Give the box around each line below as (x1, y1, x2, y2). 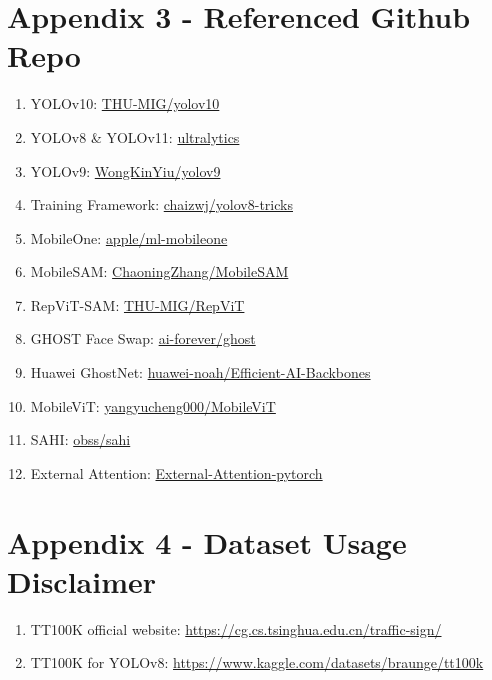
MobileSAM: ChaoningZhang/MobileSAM (30, 261, 289, 282)
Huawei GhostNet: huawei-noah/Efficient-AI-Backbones (30, 362, 371, 383)
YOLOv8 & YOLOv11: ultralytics (30, 126, 240, 147)
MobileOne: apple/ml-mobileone (30, 227, 228, 248)
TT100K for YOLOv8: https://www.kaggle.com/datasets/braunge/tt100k (30, 652, 484, 673)
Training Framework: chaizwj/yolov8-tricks (30, 194, 293, 215)
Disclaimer (7, 560, 157, 601)
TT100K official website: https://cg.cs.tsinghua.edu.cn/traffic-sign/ (30, 618, 442, 639)
